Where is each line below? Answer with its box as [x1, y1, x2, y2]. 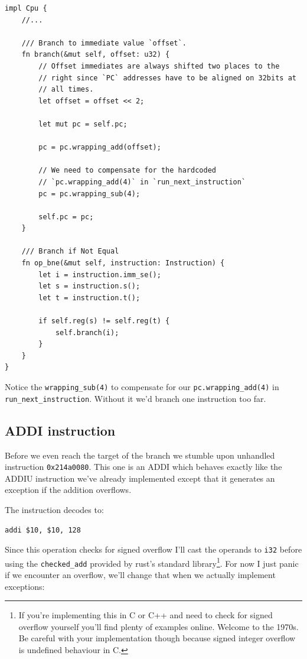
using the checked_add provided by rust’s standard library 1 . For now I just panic [5, 555, 299, 569]
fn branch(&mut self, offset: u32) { [21, 50, 170, 59]
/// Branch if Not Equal [21, 247, 119, 256]
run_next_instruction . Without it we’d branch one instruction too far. [5, 392, 266, 404]
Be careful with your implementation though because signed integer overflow [18, 632, 296, 644]
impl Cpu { [5, 4, 47, 12]
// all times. [38, 85, 94, 94]
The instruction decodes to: [5, 503, 104, 515]
